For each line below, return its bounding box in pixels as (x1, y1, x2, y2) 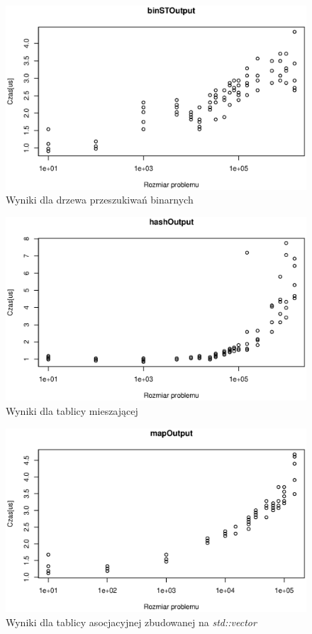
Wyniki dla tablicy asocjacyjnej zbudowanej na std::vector (6, 614, 257, 629)
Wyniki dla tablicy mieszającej (6, 404, 138, 418)
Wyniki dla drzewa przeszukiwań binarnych (6, 192, 194, 207)
